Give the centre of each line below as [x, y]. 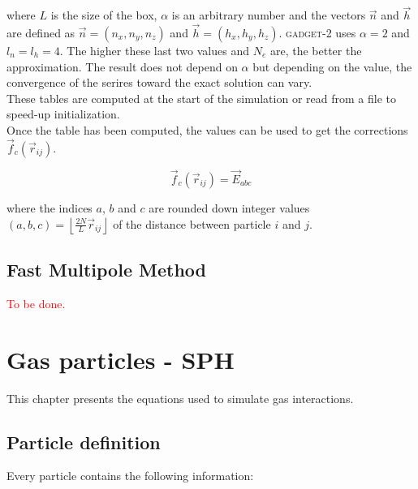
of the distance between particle [192, 223]
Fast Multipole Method [106, 270]
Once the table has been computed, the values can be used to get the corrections [207, 130]
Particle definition [84, 442]
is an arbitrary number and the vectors [269, 15]
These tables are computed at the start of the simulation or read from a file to [201, 98]
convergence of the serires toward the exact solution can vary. [159, 82]
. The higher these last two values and [154, 51]
